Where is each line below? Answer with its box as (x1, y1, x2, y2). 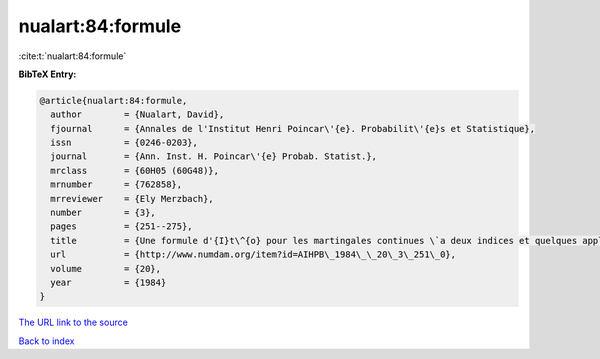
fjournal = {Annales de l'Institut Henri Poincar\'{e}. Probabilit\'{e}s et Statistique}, (50, 123, 535, 134)
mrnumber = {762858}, (50, 179, 183, 190)
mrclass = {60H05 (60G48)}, (50, 165, 220, 176)
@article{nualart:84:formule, (39, 95, 188, 106)
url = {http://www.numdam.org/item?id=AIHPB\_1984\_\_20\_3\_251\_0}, (50, 249, 457, 260)
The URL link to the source (18, 316, 129, 329)
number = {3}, (50, 207, 157, 219)
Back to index (18, 335, 75, 347)
